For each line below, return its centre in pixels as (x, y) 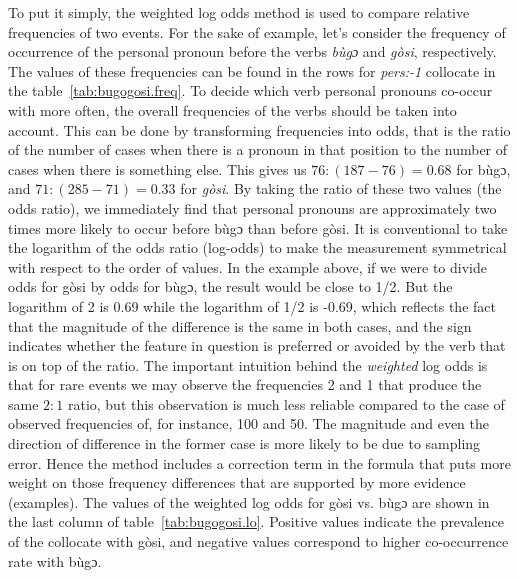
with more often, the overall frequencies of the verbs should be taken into (232, 109)
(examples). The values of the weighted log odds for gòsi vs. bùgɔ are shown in (249, 501)
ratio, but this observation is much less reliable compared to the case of (286, 403)
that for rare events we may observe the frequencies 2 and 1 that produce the (245, 384)
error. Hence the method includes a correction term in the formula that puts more (259, 462)
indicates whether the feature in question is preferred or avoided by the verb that (257, 345)
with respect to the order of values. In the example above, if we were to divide (247, 266)
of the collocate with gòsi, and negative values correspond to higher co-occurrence (258, 541)
